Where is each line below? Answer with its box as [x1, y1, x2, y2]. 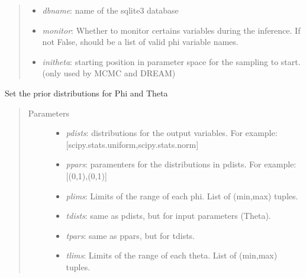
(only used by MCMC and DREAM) [42, 67, 176, 79]
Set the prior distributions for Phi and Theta [5, 86, 168, 99]
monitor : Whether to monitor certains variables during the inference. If [42, 24, 301, 36]
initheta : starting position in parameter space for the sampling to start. [42, 55, 301, 67]
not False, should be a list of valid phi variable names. [42, 35, 239, 48]
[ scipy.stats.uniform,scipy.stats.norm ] [66, 138, 199, 150]
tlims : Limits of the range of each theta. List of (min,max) [66, 249, 278, 261]
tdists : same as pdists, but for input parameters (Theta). [66, 209, 271, 222]
